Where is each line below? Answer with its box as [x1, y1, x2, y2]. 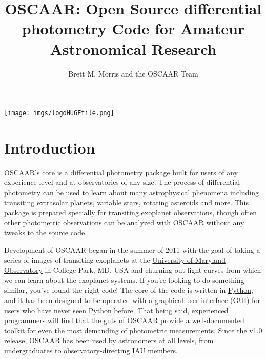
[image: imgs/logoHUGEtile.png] [4, 109, 114, 117]
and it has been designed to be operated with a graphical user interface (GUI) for [4, 295, 260, 305]
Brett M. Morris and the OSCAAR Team [68, 68, 198, 79]
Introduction [4, 137, 95, 158]
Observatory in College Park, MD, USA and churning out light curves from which [4, 264, 261, 275]
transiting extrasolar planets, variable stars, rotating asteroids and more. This [4, 197, 249, 207]
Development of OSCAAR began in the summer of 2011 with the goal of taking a [4, 244, 260, 255]
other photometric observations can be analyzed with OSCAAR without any [4, 217, 244, 228]
